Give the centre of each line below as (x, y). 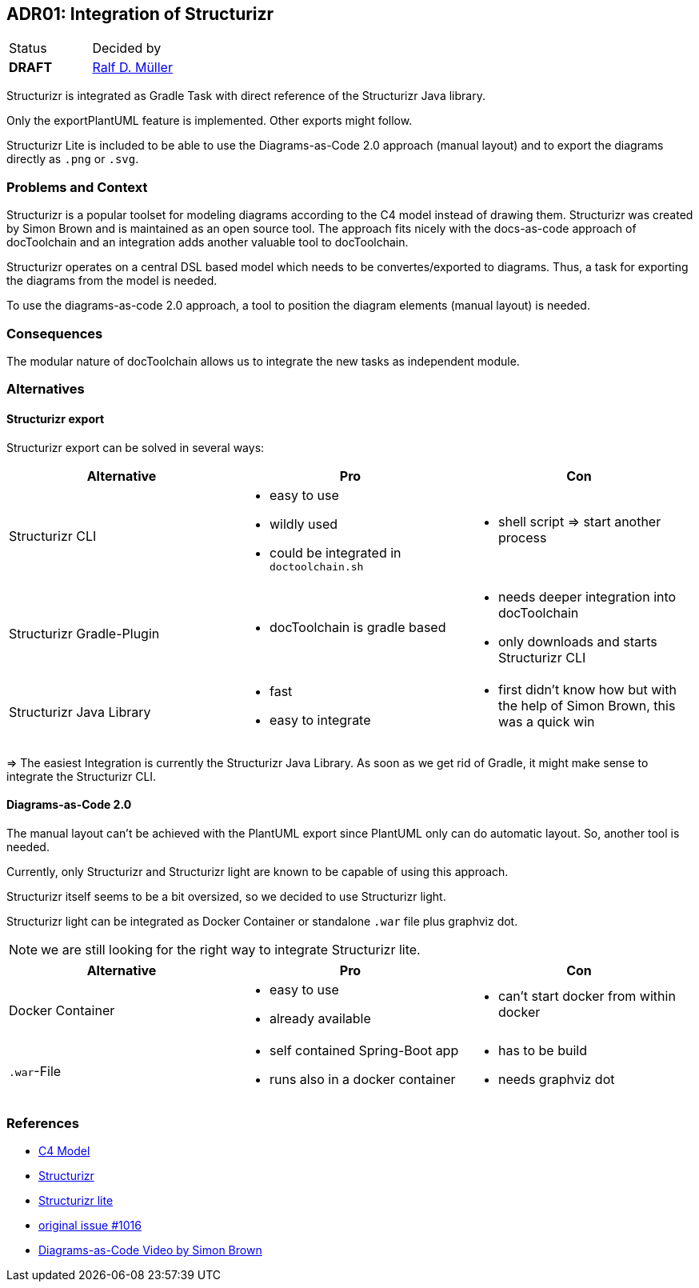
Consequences (55, 333)
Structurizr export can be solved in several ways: (136, 447)
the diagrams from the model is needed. (112, 281)
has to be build (542, 1050)
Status (28, 48)
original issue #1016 (90, 1226)
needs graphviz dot (556, 1079)
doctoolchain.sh (316, 566)
